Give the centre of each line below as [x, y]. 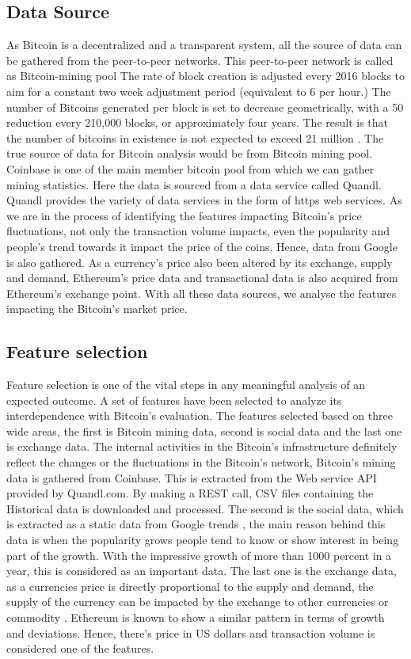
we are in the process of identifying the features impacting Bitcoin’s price [184, 215]
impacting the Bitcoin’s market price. [97, 309]
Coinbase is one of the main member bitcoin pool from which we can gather [190, 168]
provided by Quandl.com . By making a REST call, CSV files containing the [190, 493]
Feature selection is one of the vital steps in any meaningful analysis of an [186, 385]
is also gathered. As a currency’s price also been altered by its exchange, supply [200, 262]
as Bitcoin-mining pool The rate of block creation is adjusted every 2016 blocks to [206, 76]
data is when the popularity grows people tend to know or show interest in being [203, 540]
